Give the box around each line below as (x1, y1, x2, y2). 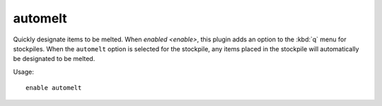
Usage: (13, 67, 35, 76)
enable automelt (25, 84, 82, 92)
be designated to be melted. (13, 55, 95, 63)
